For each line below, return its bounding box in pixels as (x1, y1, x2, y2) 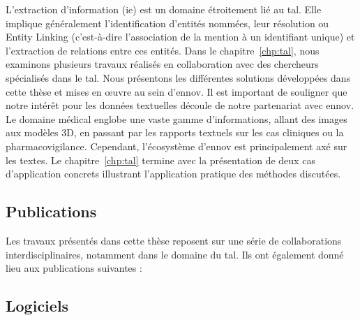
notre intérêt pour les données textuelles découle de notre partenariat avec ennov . (6, 98, 354, 112)
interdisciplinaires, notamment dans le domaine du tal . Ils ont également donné (6, 247, 344, 261)
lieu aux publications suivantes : (6, 261, 142, 275)
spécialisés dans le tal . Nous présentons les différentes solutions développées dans (6, 70, 351, 85)
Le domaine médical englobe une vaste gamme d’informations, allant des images (6, 111, 347, 126)
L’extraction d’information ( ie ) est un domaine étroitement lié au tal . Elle (6, 2, 322, 16)
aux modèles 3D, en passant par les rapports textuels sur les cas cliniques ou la (6, 125, 344, 140)
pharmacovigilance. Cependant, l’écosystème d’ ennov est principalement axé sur (6, 138, 347, 153)
